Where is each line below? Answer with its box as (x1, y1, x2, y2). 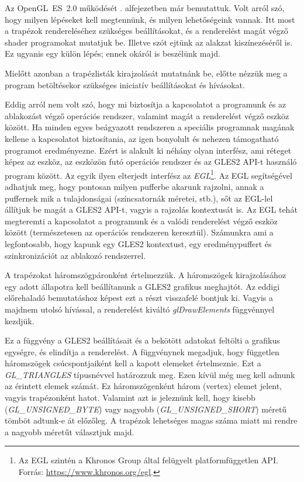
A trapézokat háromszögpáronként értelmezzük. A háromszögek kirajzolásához (5, 269, 286, 281)
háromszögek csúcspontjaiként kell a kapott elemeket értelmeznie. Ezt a (5, 357, 261, 369)
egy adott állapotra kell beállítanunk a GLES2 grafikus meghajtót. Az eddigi (5, 280, 280, 292)
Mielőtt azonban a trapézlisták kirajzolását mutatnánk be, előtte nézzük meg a (5, 67, 288, 79)
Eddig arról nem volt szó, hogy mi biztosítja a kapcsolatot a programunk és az (5, 98, 286, 110)
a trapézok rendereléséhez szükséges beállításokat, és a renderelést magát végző (5, 25, 288, 37)
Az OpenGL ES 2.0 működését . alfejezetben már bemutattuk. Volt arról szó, (5, 2, 285, 13)
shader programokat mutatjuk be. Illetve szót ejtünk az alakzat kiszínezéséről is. (5, 36, 293, 48)
